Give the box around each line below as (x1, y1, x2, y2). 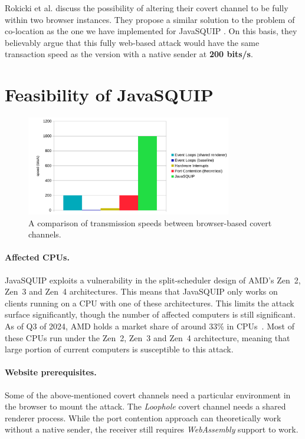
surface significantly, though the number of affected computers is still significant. (5, 308, 296, 321)
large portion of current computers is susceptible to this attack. (5, 343, 234, 355)
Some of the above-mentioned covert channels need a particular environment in (5, 388, 291, 401)
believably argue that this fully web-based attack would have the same (5, 36, 260, 48)
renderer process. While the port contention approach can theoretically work (5, 411, 281, 424)
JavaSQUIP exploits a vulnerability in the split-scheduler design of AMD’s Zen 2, (5, 273, 301, 286)
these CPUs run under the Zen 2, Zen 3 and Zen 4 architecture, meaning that (5, 331, 290, 344)
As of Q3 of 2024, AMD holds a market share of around (5, 320, 206, 332)
